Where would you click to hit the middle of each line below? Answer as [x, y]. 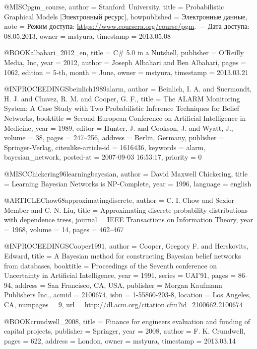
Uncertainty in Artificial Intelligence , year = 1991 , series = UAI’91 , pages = [120, 275]
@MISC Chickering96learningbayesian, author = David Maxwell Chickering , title [126, 173]
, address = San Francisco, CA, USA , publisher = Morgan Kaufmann [117, 285]
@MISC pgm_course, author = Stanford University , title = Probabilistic [114, 6]
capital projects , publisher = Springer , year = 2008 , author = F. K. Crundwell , [125, 331]
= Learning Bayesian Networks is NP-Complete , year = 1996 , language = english [128, 183]
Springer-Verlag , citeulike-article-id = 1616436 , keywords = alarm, [105, 147]
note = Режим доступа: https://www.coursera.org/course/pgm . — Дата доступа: [127, 26]
